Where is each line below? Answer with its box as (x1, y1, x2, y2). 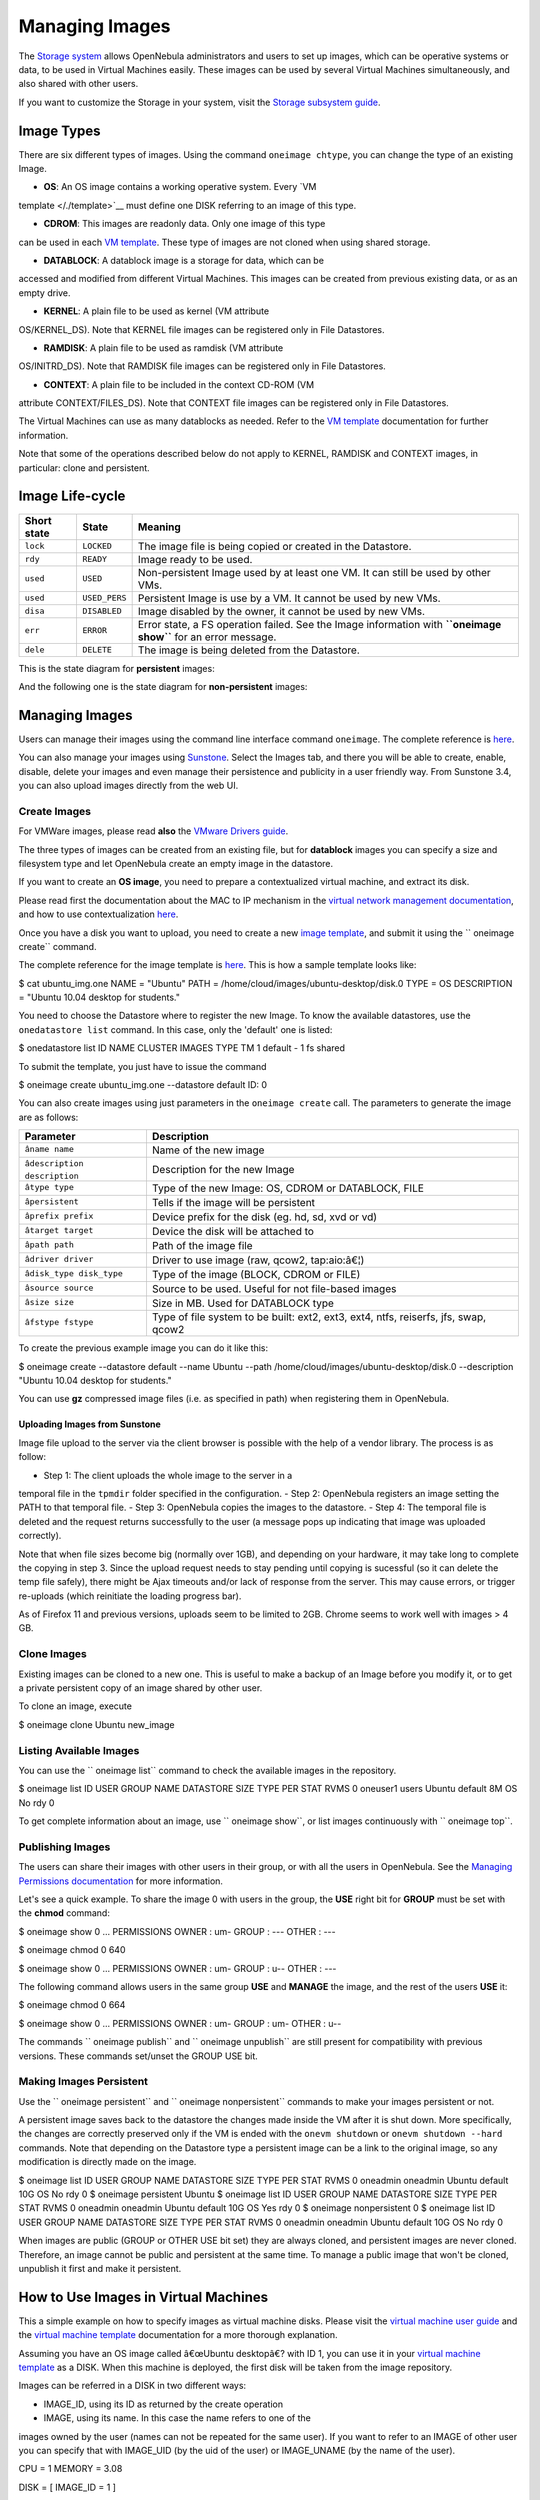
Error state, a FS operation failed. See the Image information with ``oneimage (137, 617, 502, 631)
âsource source (24, 1283, 94, 1294)
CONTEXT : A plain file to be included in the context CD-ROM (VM (43, 378, 315, 390)
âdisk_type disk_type (24, 1268, 124, 1279)
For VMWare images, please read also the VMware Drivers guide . (18, 825, 289, 837)
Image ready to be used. (137, 552, 253, 566)
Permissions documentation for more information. (18, 1875, 224, 1887)
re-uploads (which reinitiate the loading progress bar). (18, 1590, 242, 1602)
